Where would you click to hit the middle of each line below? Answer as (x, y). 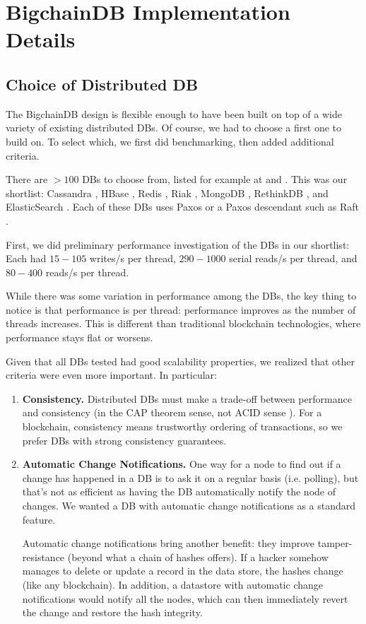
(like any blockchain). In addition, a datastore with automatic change (172, 584)
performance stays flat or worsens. (79, 337)
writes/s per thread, (132, 258)
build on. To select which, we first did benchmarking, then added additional (170, 141)
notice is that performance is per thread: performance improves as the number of (181, 309)
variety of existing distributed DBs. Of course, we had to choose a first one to (174, 128)
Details (41, 39)
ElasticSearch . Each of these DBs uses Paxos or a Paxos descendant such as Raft (182, 207)
